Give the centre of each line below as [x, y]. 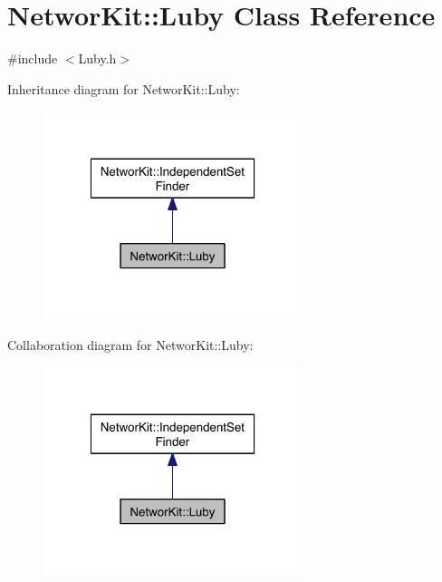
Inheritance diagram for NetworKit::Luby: [124, 88]
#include [33, 58]
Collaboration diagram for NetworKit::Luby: [130, 344]
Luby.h [97, 58]
